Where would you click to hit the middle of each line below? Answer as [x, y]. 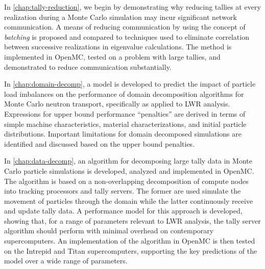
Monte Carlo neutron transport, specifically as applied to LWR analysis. [117, 104]
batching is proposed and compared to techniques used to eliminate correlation [127, 36]
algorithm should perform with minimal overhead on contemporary [109, 231]
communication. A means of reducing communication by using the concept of [125, 27]
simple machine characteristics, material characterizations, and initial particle [125, 124]
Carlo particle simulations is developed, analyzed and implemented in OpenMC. [129, 170]
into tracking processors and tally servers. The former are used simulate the [123, 191]
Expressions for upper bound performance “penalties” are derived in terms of [125, 113]
